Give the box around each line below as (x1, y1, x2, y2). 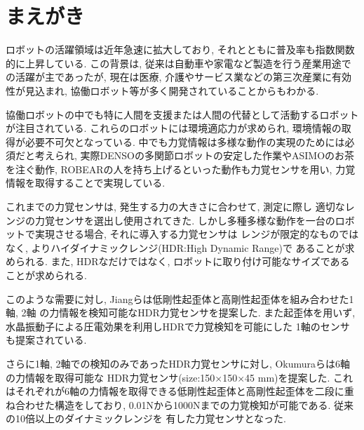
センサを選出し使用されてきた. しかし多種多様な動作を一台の (54, 213, 335, 227)
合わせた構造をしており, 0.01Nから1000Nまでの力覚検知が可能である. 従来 (15, 397, 354, 412)
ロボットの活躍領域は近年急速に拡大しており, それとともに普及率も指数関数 (6, 42, 355, 57)
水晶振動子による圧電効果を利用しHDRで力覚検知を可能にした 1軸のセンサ (6, 318, 350, 333)
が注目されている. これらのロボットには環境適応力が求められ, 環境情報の (6, 121, 342, 135)
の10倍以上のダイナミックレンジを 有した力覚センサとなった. (6, 411, 286, 426)
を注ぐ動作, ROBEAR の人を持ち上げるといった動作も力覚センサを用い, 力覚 (6, 161, 356, 176)
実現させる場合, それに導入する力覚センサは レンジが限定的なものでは (34, 227, 359, 241)
